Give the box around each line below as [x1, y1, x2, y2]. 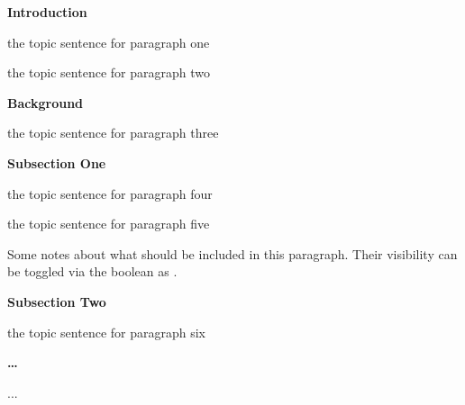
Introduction [7, 3, 87, 21]
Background [7, 93, 84, 112]
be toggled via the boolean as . [7, 262, 178, 281]
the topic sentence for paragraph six [7, 322, 205, 341]
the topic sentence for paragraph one [7, 32, 210, 51]
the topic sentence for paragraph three [7, 123, 219, 142]
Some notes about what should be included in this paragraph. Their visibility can [7, 244, 458, 263]
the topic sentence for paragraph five [7, 214, 210, 233]
